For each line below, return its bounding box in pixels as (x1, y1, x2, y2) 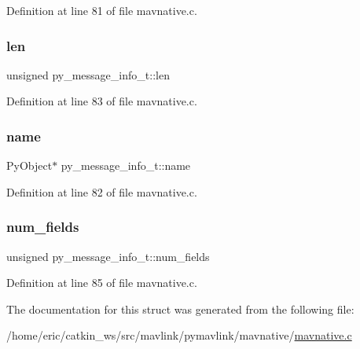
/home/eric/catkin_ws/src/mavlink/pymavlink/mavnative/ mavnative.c (6, 327, 352, 343)
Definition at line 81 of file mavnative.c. (6, 2, 197, 18)
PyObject (6, 157, 53, 174)
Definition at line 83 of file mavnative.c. (6, 93, 197, 109)
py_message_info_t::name (61, 157, 191, 174)
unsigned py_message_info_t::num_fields (6, 248, 210, 264)
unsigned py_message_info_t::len (6, 66, 170, 83)
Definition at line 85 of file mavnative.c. (6, 274, 197, 291)
